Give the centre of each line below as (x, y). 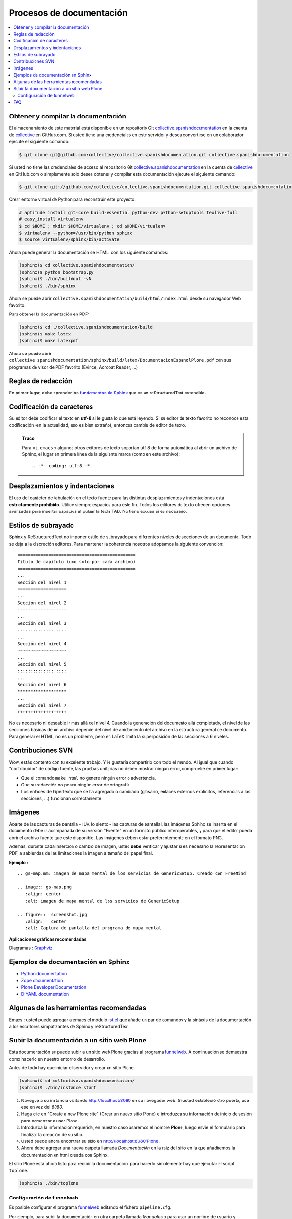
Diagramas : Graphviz (31, 948)
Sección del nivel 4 (42, 644)
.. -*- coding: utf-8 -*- (62, 465)
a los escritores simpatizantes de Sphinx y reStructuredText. (69, 1026)
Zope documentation (42, 981)
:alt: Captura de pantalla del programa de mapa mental (93, 928)
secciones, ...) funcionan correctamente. (62, 798)
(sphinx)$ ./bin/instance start (58, 1088)
